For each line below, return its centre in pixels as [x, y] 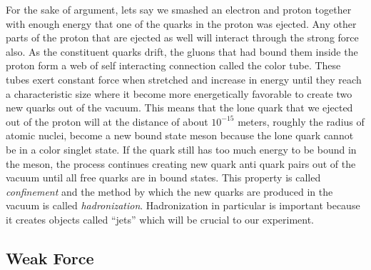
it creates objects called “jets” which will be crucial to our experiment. [160, 219]
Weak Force [50, 257]
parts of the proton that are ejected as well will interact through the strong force [182, 37]
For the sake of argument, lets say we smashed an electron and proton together [179, 9]
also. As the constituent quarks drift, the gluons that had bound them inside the [182, 51]
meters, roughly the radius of [301, 121]
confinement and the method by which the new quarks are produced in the [169, 191]
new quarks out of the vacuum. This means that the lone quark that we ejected [179, 107]
